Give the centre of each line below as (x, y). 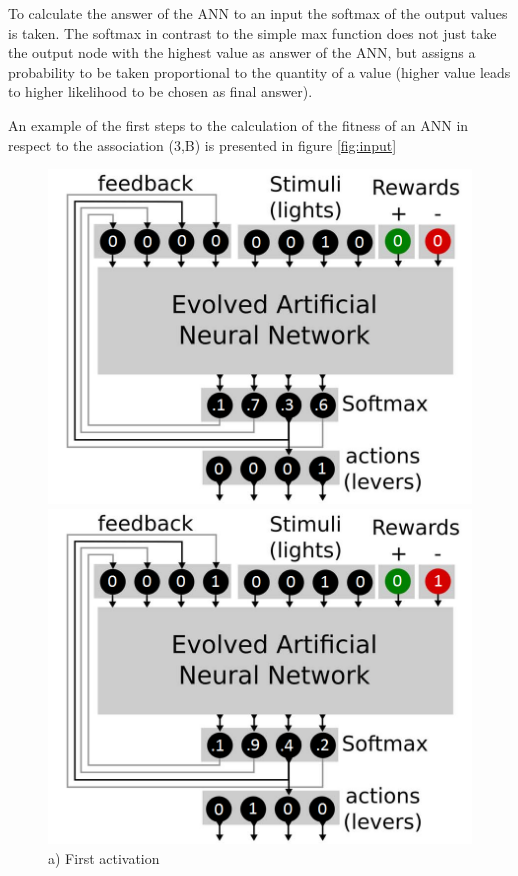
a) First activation (104, 857)
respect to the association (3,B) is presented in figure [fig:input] (202, 144)
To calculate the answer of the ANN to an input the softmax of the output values (258, 13)
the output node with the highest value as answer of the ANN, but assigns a (242, 52)
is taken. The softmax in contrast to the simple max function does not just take (252, 32)
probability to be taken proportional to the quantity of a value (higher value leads (259, 71)
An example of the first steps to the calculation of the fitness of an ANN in (238, 124)
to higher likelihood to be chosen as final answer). (160, 91)
